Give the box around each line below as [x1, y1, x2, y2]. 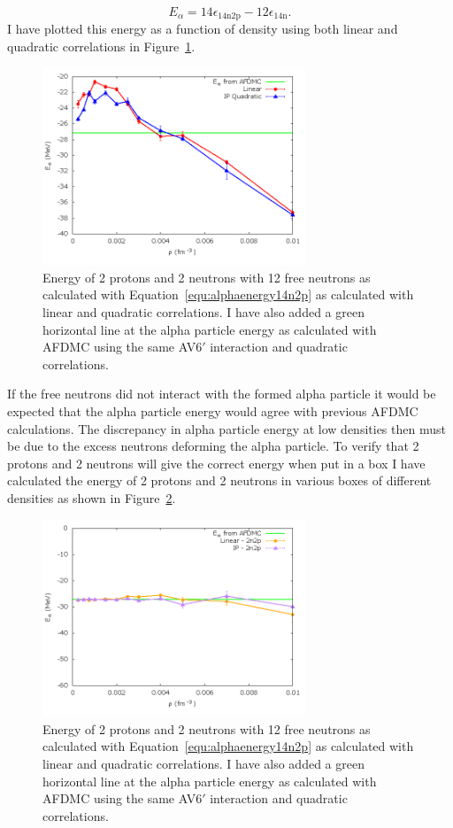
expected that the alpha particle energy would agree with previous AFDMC [7, 401, 418, 420]
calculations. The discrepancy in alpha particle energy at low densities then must [7, 419, 446, 437]
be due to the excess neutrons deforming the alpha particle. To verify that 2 [7, 437, 419, 455]
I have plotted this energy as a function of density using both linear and [7, 19, 398, 38]
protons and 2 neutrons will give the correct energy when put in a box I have [7, 453, 426, 472]
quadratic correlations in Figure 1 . [7, 37, 196, 56]
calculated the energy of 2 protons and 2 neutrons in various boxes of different [7, 471, 432, 490]
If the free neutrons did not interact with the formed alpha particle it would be [7, 384, 436, 403]
